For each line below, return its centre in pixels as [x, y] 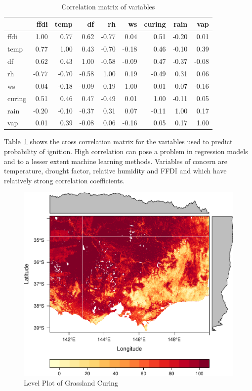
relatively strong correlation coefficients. [64, 180]
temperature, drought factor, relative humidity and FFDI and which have [115, 171]
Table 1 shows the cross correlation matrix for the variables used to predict [118, 141]
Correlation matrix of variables [108, 6]
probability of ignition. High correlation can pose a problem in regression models [126, 151]
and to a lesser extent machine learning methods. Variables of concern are [116, 161]
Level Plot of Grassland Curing [71, 382]
